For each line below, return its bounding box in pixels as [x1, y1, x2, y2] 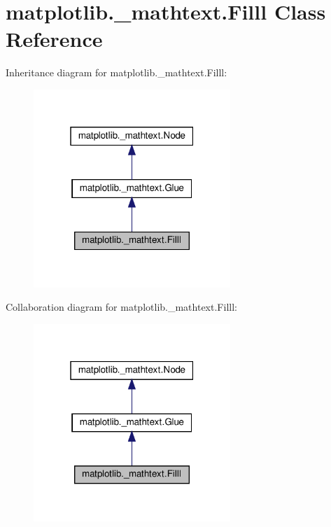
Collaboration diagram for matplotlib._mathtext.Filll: [6, 300, 237, 314]
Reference [6, 24, 103, 53]
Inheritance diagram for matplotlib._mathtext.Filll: [6, 65, 227, 80]
